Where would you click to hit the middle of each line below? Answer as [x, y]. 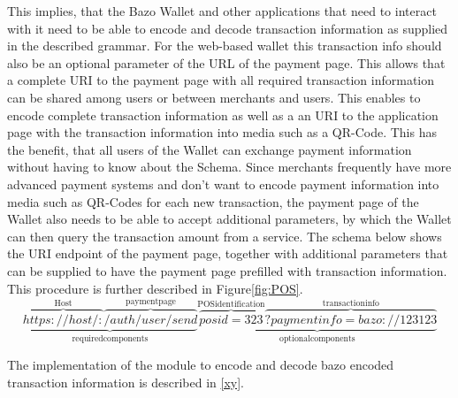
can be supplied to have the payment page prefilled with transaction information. [227, 270]
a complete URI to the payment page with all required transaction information [221, 80]
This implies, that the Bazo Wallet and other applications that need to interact [222, 11]
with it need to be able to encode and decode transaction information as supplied [228, 28]
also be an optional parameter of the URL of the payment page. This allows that [226, 62]
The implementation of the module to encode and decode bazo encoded [201, 364]
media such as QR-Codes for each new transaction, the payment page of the [213, 201]
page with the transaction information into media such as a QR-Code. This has [222, 132]
